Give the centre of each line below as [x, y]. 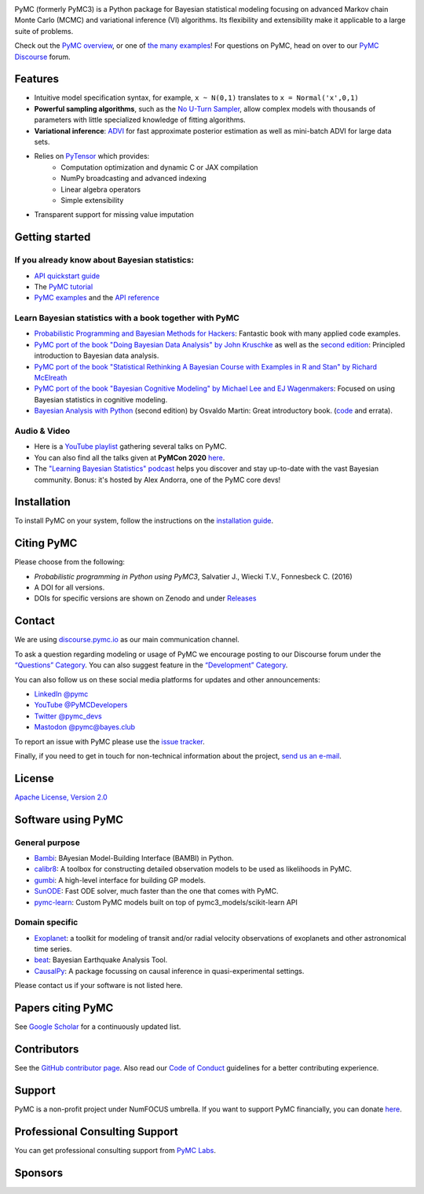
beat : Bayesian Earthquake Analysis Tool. [101, 960]
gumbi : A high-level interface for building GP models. [120, 880]
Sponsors [38, 1172]
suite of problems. [44, 31]
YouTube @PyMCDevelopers [81, 705]
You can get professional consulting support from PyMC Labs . [115, 1150]
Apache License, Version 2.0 [61, 797]
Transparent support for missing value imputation [114, 215]
